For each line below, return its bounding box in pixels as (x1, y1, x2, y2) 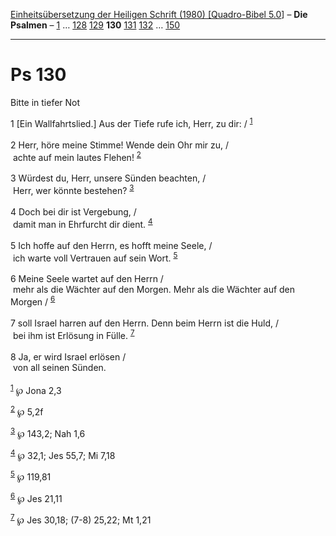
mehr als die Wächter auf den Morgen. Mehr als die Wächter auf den (12, 284, 296, 296)
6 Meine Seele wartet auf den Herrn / (10, 273, 164, 285)
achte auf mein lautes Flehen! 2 (12, 149, 142, 163)
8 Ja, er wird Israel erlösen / (10, 350, 127, 363)
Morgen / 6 (10, 294, 56, 308)
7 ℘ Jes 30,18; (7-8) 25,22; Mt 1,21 (10, 512, 152, 526)
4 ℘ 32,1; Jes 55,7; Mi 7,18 (10, 447, 116, 461)
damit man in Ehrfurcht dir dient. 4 (12, 216, 153, 230)
